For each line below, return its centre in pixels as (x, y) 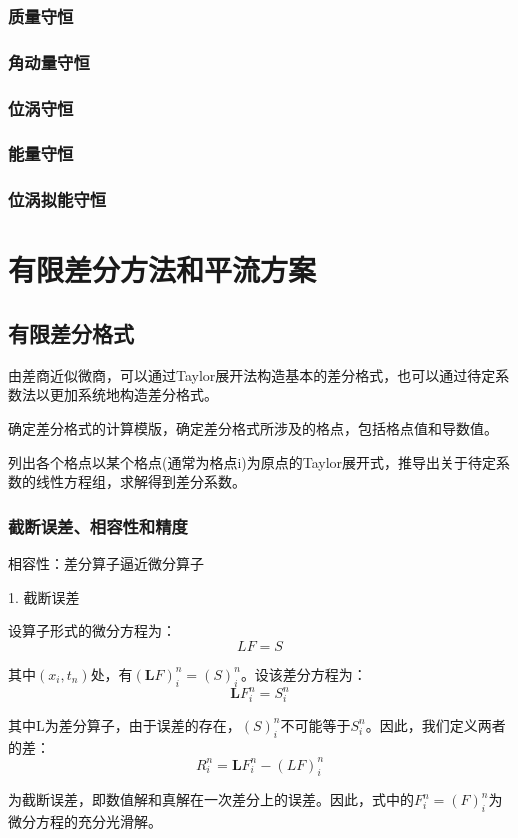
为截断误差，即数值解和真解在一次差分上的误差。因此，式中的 (211, 799)
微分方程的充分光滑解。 (85, 821)
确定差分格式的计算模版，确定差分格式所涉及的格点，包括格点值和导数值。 (253, 427)
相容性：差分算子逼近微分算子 (106, 562)
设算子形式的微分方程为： (92, 630)
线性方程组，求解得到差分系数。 (140, 481)
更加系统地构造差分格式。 (133, 394)
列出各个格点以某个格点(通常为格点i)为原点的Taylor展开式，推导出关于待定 (252, 461)
